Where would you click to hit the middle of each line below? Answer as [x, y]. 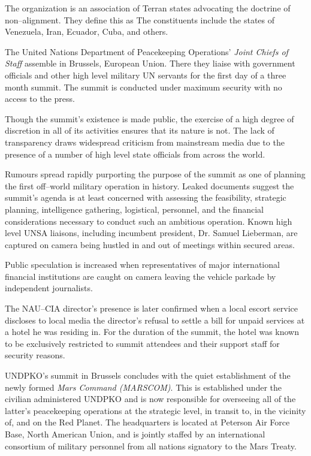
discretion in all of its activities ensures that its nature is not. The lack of [140, 130]
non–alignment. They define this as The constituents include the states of [140, 19]
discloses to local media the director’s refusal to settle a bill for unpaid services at [155, 320]
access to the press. [40, 99]
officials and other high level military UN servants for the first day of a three [146, 75]
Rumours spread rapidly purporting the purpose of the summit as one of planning [155, 174]
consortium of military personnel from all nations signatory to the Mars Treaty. [151, 446]
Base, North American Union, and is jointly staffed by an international [135, 434]
